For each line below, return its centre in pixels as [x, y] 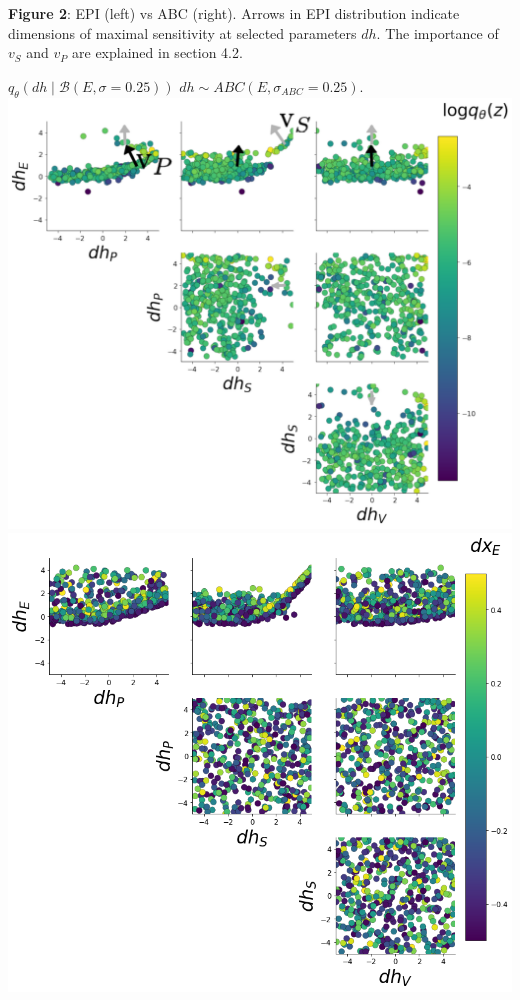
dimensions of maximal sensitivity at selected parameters [182, 32]
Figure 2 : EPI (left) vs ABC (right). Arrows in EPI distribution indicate [234, 13]
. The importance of [437, 32]
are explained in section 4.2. [157, 52]
